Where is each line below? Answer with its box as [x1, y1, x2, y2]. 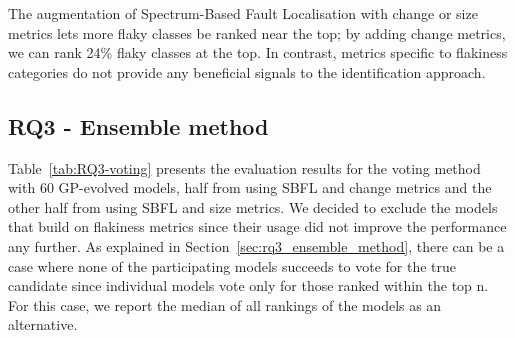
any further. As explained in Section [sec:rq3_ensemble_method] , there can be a [8, 235, 505, 256]
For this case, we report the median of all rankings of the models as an [8, 294, 442, 315]
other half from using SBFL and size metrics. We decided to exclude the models [8, 196, 498, 217]
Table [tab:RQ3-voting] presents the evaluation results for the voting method [8, 157, 481, 178]
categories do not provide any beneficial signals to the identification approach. [8, 61, 486, 82]
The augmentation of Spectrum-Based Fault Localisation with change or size [8, 3, 478, 23]
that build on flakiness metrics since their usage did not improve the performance [8, 216, 507, 237]
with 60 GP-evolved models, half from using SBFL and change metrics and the [8, 177, 492, 198]
